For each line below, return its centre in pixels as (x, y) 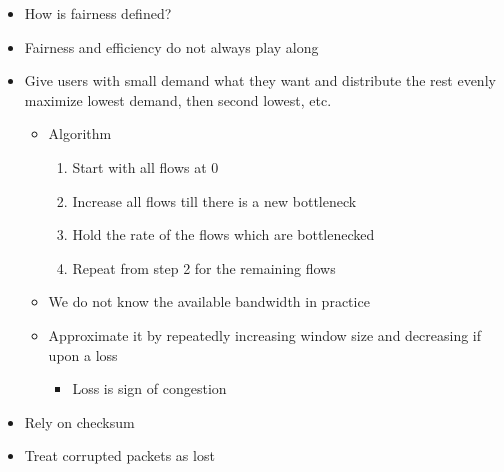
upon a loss (83, 354)
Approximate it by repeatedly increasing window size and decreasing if (265, 334)
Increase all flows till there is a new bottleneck (214, 200)
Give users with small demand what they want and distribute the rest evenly (260, 80)
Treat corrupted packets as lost (119, 455)
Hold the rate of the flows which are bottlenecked (223, 234)
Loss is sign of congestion (149, 388)
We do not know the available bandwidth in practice (209, 301)
